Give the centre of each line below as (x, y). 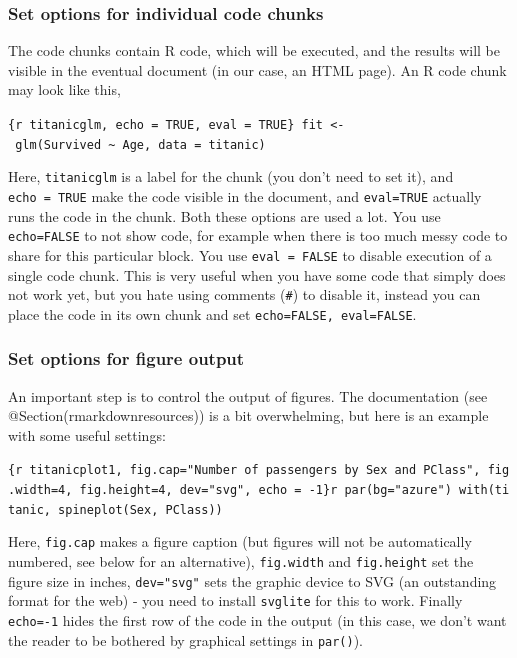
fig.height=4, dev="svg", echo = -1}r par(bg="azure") (265, 490)
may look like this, (64, 89)
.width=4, (40, 490)
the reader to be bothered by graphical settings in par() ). (186, 639)
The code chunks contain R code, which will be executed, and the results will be (254, 50)
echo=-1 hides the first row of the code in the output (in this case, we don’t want (257, 620)
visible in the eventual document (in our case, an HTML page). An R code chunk (257, 69)
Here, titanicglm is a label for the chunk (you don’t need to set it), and (231, 176)
